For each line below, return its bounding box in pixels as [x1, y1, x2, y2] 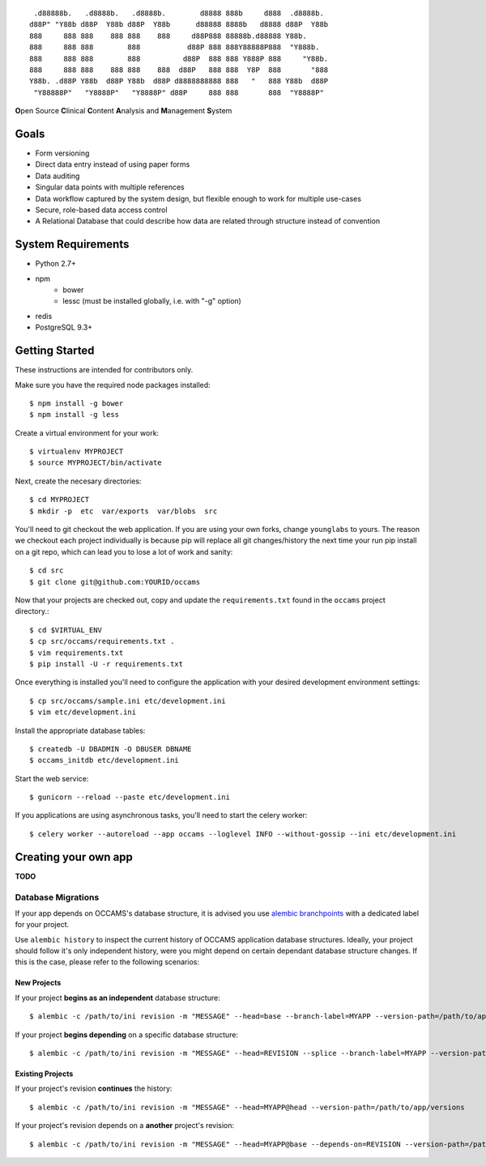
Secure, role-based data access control [35, 205, 168, 215]
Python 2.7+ [35, 259, 77, 269]
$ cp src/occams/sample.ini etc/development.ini [29, 696, 226, 705]
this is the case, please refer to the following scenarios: [15, 957, 200, 967]
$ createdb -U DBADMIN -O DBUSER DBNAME [29, 744, 192, 753]
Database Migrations [15, 892, 100, 903]
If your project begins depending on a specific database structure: [15, 1029, 239, 1040]
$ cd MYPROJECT [29, 495, 90, 504]
